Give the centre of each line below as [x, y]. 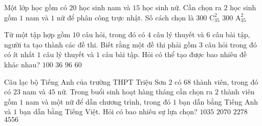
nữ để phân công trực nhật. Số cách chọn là [125, 17]
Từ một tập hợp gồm [37, 34]
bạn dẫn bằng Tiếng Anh [218, 101]
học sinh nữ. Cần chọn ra [182, 7]
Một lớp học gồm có [36, 7]
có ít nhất [19, 54]
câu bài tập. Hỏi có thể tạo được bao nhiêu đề [174, 54]
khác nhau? [22, 64]
